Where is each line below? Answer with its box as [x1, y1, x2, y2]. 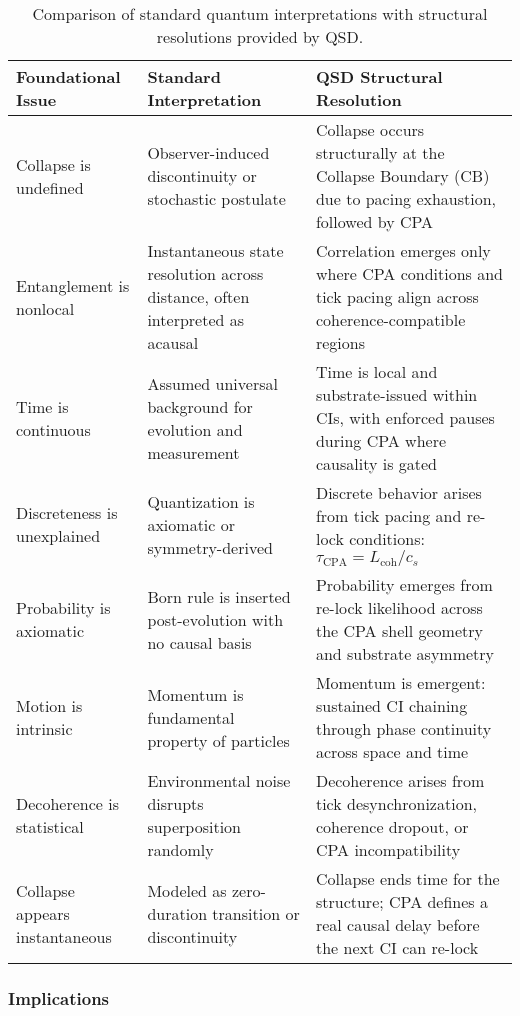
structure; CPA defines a [315, 890, 488, 913]
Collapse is [16, 152, 91, 176]
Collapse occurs [315, 118, 425, 141]
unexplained [16, 524, 101, 547]
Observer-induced [147, 141, 270, 164]
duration [147, 901, 208, 925]
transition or [212, 901, 300, 925]
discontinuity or [147, 164, 257, 187]
